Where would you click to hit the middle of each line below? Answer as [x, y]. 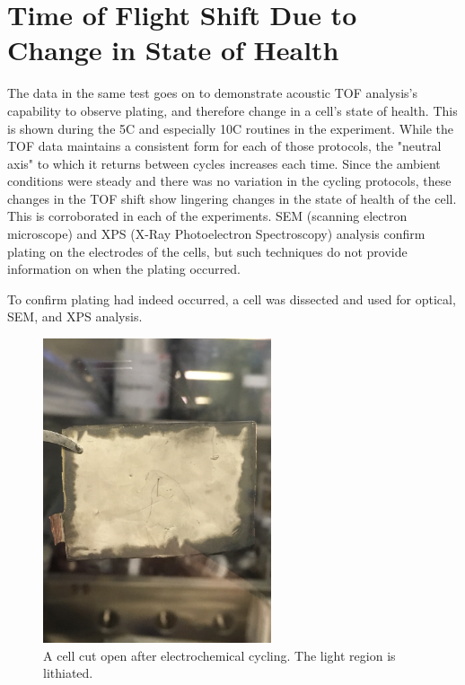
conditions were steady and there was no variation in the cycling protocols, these [229, 181]
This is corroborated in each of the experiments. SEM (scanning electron [207, 216]
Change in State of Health [173, 50]
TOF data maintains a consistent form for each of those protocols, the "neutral [224, 146]
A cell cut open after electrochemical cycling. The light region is [219, 655]
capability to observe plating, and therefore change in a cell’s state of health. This [232, 110]
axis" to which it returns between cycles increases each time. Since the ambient [224, 163]
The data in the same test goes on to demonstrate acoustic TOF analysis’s [212, 93]
